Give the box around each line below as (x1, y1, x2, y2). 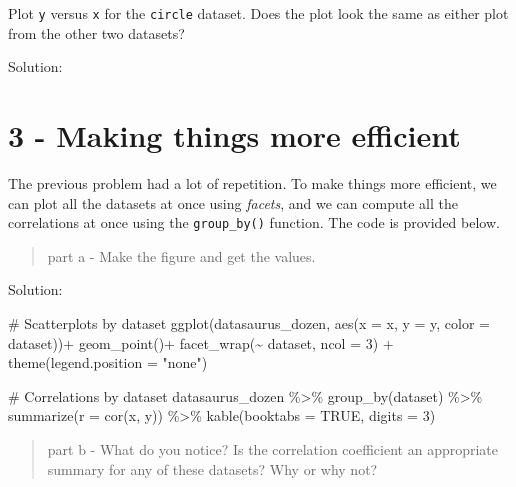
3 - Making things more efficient (8, 115, 461, 156)
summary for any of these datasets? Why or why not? (47, 458, 378, 479)
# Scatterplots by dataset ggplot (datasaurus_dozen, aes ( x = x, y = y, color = (8, 313, 491, 333)
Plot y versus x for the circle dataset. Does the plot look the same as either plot (8, 3, 509, 23)
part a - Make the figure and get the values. (47, 245, 316, 266)
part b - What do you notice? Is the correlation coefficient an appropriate (47, 438, 499, 459)
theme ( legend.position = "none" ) (8, 352, 208, 373)
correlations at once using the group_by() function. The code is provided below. (8, 212, 500, 233)
